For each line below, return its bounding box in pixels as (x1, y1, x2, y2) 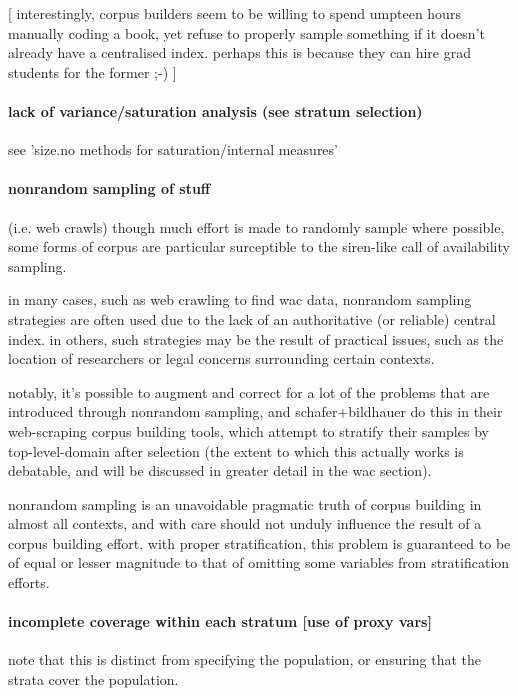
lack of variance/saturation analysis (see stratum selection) (8, 100, 423, 121)
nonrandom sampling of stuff (8, 178, 211, 199)
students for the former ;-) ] (8, 61, 177, 82)
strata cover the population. (8, 669, 179, 690)
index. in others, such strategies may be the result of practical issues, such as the (8, 328, 504, 349)
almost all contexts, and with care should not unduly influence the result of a (8, 513, 482, 534)
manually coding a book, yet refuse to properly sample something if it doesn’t (8, 22, 485, 43)
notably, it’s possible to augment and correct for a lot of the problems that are (8, 381, 490, 402)
